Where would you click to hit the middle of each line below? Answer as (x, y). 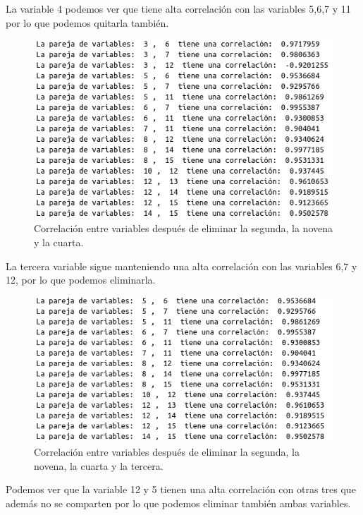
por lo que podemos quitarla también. (87, 22)
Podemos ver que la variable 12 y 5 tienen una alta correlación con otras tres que (181, 489)
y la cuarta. (59, 242)
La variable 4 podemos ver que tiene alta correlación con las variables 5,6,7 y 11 (178, 8)
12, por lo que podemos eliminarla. (81, 280)
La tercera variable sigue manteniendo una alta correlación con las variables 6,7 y (181, 266)
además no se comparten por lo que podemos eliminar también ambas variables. (178, 503)
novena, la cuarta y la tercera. (99, 465)
